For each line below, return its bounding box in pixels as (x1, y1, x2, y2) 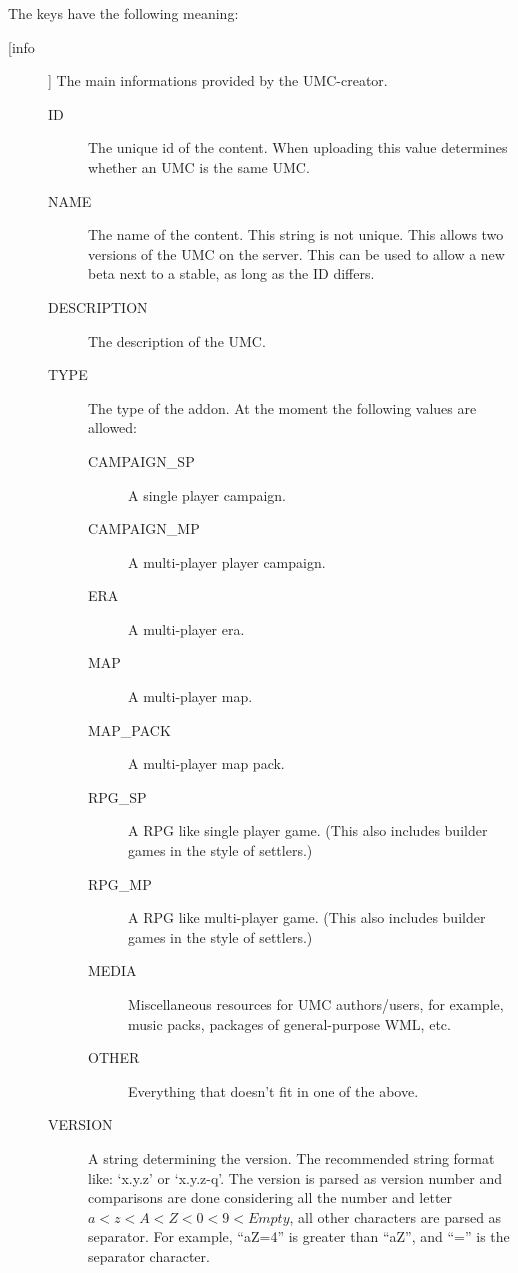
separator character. (88, 1245, 210, 1266)
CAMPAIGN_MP (88, 518, 200, 539)
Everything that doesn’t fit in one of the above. (128, 1080, 419, 1101)
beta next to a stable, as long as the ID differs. (88, 263, 375, 284)
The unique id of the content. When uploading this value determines (88, 137, 508, 158)
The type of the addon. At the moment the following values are (88, 397, 477, 418)
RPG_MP (88, 873, 152, 894)
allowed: (88, 417, 137, 438)
